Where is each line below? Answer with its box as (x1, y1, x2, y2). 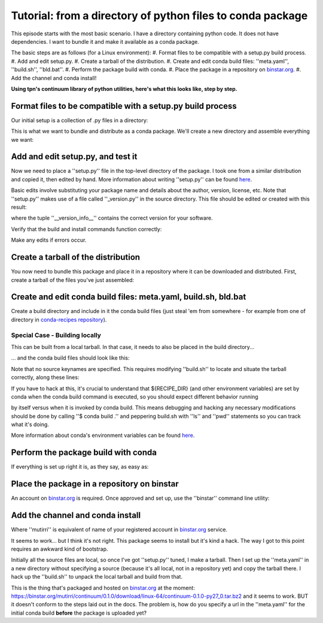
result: (11, 203, 27, 211)
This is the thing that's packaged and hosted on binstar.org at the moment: (11, 584, 196, 591)
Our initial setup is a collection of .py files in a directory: (11, 117, 148, 124)
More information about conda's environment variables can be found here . (11, 431, 195, 439)
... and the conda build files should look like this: (11, 354, 130, 361)
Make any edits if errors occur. (11, 236, 87, 244)
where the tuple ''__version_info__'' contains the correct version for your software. (11, 214, 214, 221)
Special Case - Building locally (11, 331, 102, 339)
